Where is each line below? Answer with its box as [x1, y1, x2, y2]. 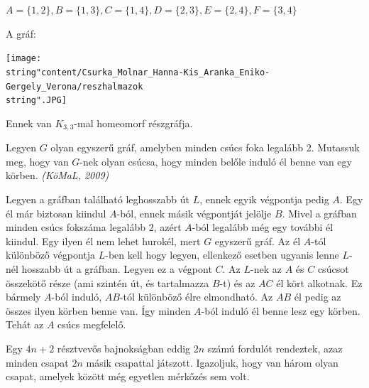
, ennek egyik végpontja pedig [199, 192, 329, 207]
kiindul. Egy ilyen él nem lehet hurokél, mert [6, 233, 201, 248]
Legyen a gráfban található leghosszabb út [6, 192, 190, 207]
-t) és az [219, 275, 255, 290]
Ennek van [6, 115, 52, 130]
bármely [6, 289, 41, 304]
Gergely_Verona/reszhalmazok [6, 81, 143, 92]
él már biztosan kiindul [6, 205, 106, 220]
